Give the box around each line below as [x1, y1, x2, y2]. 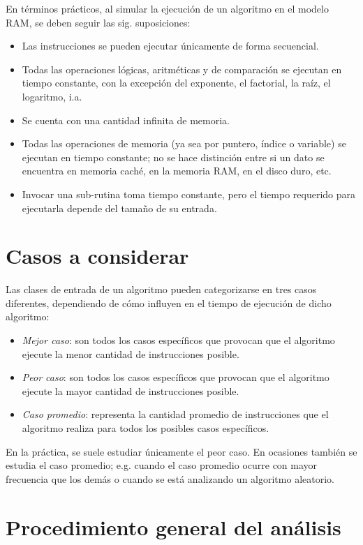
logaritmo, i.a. [22, 89, 82, 103]
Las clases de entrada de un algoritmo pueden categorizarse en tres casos [6, 282, 317, 297]
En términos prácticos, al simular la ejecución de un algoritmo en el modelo [6, 1, 329, 15]
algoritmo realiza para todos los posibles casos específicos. [22, 421, 269, 435]
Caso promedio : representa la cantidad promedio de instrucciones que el [22, 407, 329, 421]
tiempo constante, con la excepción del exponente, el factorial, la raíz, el [22, 75, 331, 90]
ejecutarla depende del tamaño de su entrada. [22, 200, 217, 215]
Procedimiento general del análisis [6, 512, 341, 541]
